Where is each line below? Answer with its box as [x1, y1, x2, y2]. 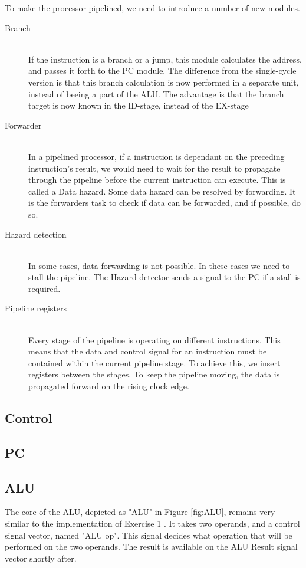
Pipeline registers [5, 302, 67, 314]
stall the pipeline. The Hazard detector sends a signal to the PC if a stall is [28, 271, 301, 283]
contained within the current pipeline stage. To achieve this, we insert [28, 356, 281, 369]
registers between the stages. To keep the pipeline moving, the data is [28, 368, 280, 380]
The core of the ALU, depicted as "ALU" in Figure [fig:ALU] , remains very [5, 505, 275, 518]
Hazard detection [5, 228, 67, 240]
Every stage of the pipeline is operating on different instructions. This [28, 333, 281, 346]
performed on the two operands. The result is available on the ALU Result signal [5, 540, 298, 553]
